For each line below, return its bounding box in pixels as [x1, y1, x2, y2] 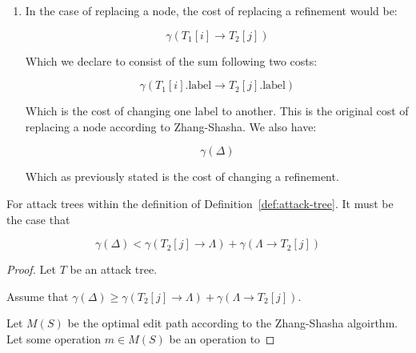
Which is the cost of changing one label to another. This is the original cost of [25, 102, 409, 119]
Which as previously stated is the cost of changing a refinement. [25, 168, 339, 185]
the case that [6, 211, 70, 227]
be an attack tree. [70, 261, 158, 278]
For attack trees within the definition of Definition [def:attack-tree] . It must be [6, 195, 394, 211]
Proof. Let [6, 261, 56, 278]
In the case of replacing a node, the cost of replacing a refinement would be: [25, 2, 398, 18]
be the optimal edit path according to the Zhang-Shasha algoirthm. [67, 315, 398, 331]
